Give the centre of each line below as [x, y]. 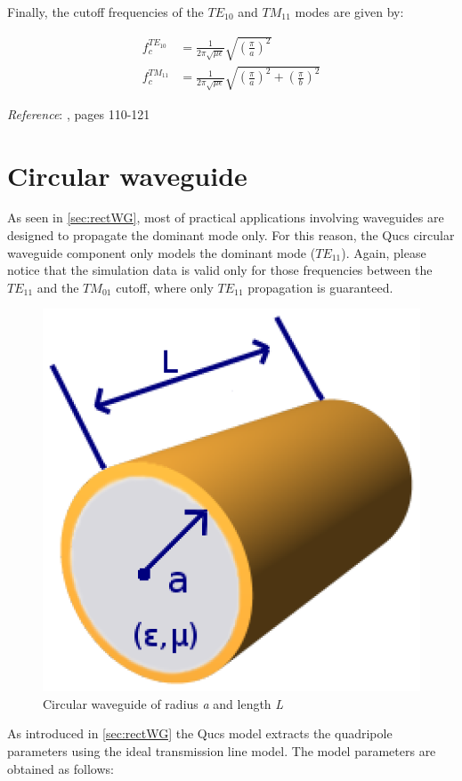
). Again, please [384, 252]
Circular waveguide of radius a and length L [163, 703]
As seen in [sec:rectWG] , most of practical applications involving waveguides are [226, 217]
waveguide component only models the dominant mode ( [162, 252]
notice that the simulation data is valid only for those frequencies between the [220, 270]
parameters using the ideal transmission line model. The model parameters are [222, 751]
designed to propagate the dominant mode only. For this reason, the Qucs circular [231, 235]
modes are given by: [349, 12]
